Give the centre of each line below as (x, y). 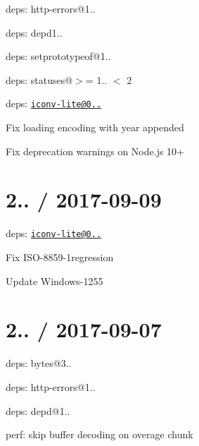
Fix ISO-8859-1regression (60, 257)
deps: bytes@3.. (39, 363)
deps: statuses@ (39, 79)
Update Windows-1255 (54, 281)
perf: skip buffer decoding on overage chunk (99, 434)
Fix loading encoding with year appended (95, 127)
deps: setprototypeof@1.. (58, 56)
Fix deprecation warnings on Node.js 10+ (95, 151)
